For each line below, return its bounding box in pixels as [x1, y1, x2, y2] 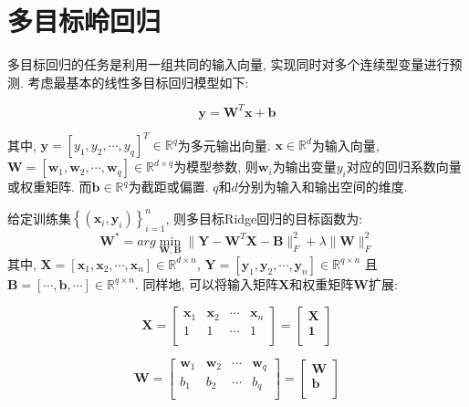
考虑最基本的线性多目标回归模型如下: [27, 72, 249, 91]
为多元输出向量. [177, 135, 271, 154]
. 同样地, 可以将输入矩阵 [134, 274, 279, 293]
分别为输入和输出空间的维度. [237, 177, 408, 196]
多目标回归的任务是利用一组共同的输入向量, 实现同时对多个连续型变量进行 [7, 55, 450, 74]
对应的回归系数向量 [346, 157, 462, 176]
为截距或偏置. [128, 177, 209, 196]
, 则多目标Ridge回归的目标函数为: [165, 208, 363, 227]
